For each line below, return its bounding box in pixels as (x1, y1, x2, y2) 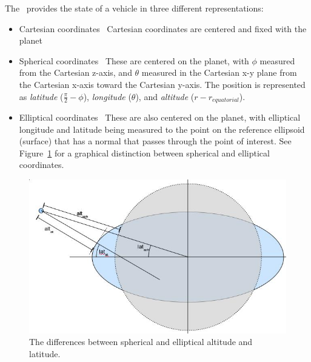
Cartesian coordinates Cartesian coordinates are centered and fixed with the (19, 22, 307, 35)
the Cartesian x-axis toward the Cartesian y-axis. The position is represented (19, 78, 306, 90)
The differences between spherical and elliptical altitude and (29, 335, 253, 348)
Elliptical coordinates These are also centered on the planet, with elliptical (19, 111, 301, 124)
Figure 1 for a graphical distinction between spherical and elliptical (19, 146, 270, 159)
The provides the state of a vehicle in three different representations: (5, 2, 264, 14)
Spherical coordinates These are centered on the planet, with (19, 54, 249, 67)
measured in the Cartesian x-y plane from (141, 66, 297, 79)
